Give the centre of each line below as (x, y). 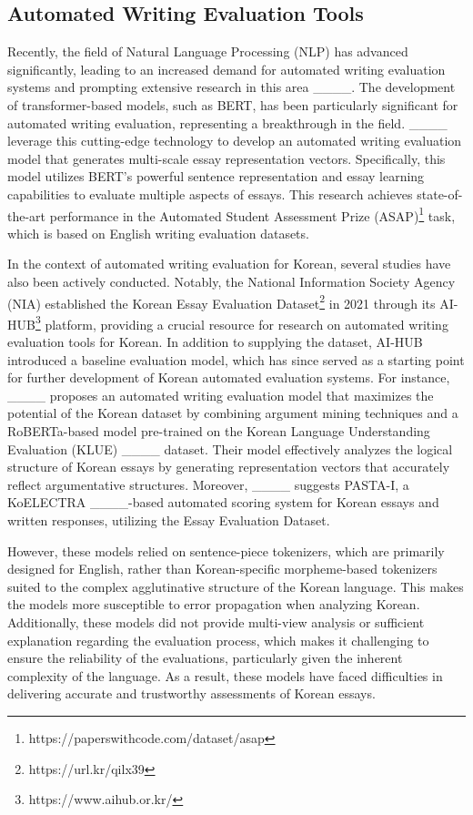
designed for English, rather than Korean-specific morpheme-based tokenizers (222, 569)
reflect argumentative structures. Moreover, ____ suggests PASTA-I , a (208, 484)
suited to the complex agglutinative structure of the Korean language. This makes (236, 586)
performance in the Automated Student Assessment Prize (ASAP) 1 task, (252, 214)
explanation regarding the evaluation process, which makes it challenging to (218, 640)
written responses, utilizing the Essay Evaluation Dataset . (169, 520)
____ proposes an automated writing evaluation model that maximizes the (221, 395)
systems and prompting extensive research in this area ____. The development (231, 87)
